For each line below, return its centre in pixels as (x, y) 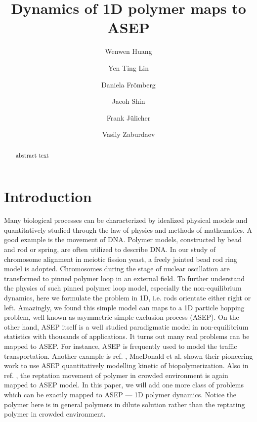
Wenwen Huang (128, 51)
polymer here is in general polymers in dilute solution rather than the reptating (125, 404)
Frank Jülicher (128, 117)
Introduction (48, 196)
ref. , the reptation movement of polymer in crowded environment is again (116, 375)
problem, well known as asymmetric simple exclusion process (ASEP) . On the (122, 317)
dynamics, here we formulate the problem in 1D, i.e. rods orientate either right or (128, 298)
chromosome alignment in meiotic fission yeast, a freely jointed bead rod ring (121, 259)
